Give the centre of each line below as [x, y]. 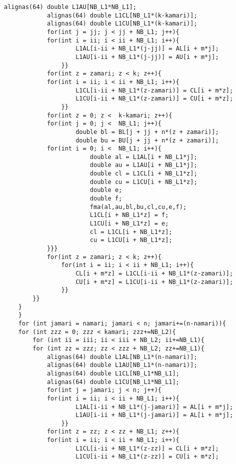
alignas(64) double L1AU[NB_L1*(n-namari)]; [122, 365]
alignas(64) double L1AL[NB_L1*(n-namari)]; [122, 357]
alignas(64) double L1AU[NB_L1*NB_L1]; [70, 7]
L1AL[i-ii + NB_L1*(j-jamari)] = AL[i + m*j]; [154, 407]
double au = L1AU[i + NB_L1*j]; [143, 165]
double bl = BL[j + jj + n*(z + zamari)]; [147, 132]
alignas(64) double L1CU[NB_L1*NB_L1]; [113, 382]
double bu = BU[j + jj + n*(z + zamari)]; [147, 140]
